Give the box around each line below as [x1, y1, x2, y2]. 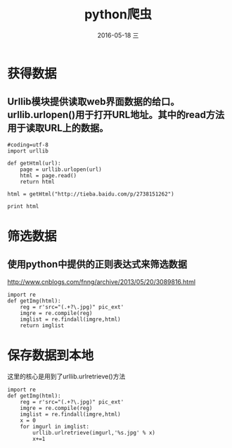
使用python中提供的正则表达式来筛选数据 [7, 258, 188, 271]
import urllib [7, 147, 49, 155]
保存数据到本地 [7, 347, 94, 363]
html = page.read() [20, 172, 77, 179]
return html [20, 178, 55, 185]
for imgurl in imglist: [20, 423, 90, 430]
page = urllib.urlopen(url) [20, 166, 102, 173]
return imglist [20, 321, 65, 329]
